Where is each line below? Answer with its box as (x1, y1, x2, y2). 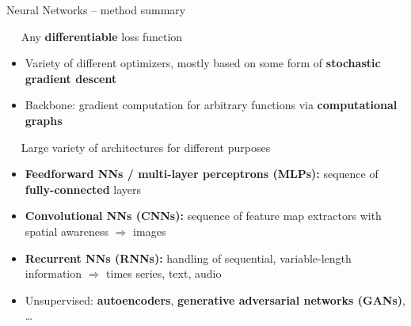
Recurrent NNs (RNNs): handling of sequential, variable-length (25, 249, 352, 266)
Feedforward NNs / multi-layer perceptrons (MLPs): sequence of (25, 165, 379, 182)
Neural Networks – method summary (6, 2, 186, 17)
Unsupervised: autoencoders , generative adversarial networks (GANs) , (25, 291, 405, 308)
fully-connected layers (25, 180, 142, 197)
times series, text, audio (106, 265, 222, 282)
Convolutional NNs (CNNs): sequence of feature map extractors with (25, 207, 382, 224)
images (133, 222, 166, 239)
